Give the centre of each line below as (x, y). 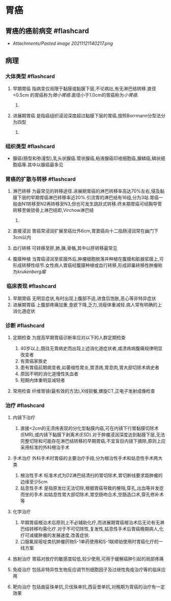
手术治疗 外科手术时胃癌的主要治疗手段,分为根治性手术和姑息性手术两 (85, 458)
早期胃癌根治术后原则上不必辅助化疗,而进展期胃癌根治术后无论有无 (90, 523)
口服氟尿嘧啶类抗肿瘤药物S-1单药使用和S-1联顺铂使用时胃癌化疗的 (89, 542)
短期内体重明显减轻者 (42, 380)
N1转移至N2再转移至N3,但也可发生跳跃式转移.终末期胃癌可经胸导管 (92, 204)
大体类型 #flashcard (30, 76)
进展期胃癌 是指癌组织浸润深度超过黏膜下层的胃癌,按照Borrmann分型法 (87, 116)
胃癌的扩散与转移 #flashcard (41, 179)
